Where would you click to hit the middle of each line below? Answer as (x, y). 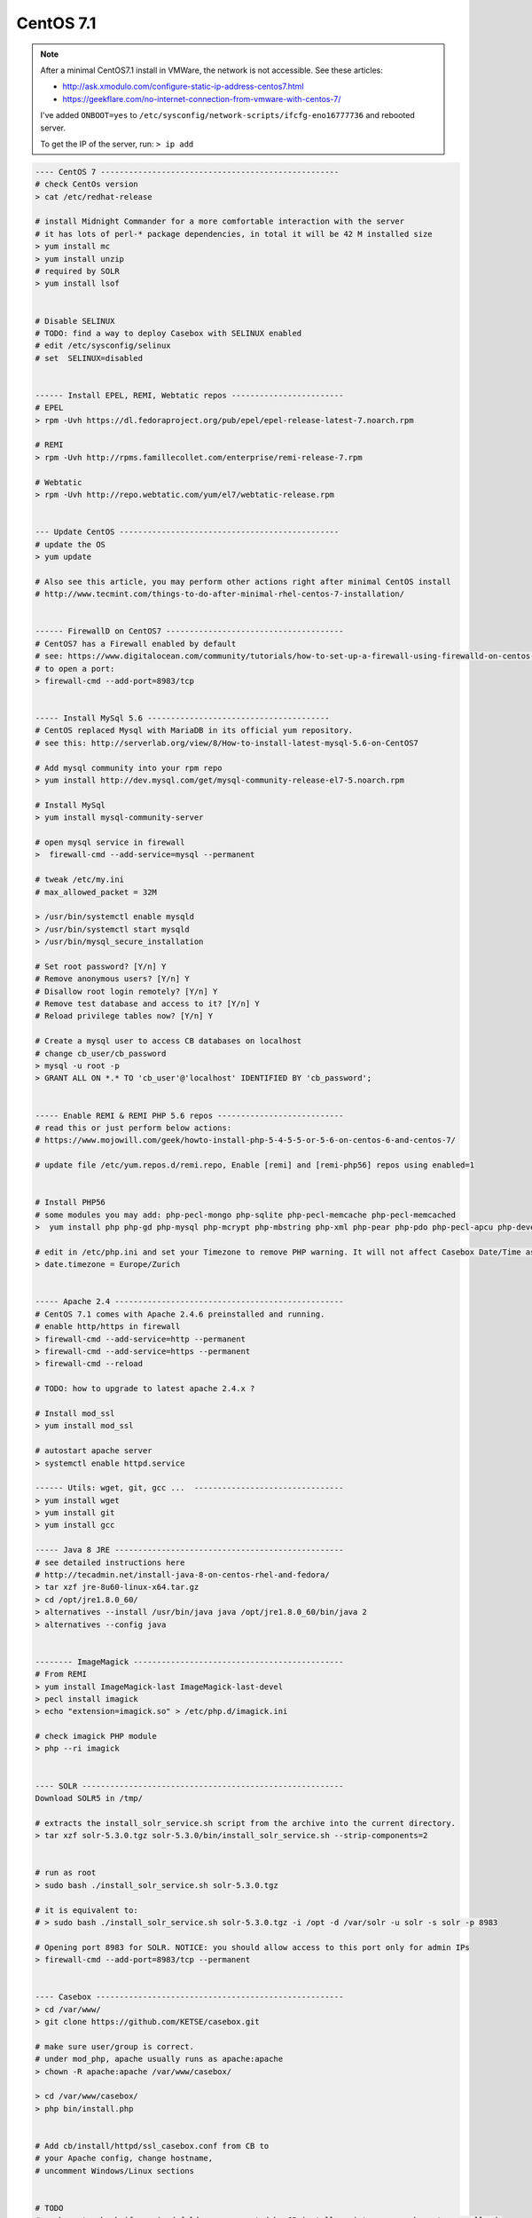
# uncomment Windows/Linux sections (115, 2171)
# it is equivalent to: (87, 1910)
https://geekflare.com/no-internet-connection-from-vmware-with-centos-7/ (202, 98)
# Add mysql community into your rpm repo (129, 768)
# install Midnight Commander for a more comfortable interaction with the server (220, 221)
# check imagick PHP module (96, 1736)
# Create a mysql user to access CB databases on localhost (168, 1041)
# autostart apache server (94, 1451)
